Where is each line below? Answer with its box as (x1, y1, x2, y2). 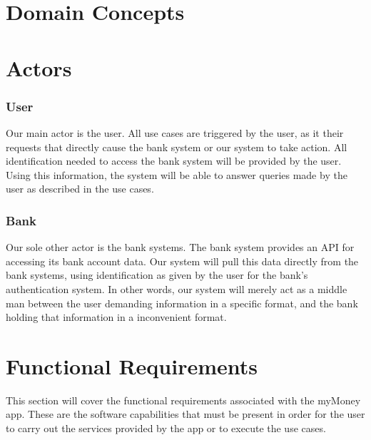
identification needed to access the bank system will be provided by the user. (6, 153, 342, 168)
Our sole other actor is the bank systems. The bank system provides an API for (6, 240, 355, 255)
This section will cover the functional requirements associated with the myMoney (6, 392, 361, 407)
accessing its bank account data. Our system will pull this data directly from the (6, 253, 359, 268)
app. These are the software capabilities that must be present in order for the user (6, 406, 365, 421)
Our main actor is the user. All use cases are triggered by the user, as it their (6, 125, 344, 140)
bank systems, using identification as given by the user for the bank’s (6, 267, 308, 282)
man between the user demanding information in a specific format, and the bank (6, 295, 358, 310)
